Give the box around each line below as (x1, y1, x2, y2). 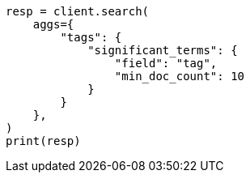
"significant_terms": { (87, 44, 238, 57)
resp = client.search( (6, 5, 150, 18)
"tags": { (60, 31, 122, 44)
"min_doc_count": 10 (114, 70, 245, 83)
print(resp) (6, 134, 81, 147)
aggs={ (32, 18, 74, 31)
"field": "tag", (114, 57, 218, 70)
